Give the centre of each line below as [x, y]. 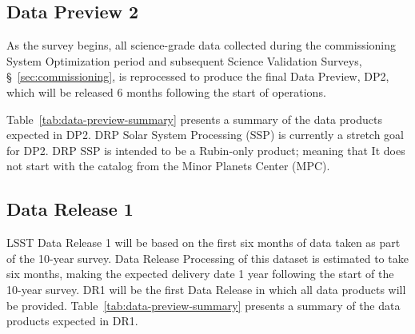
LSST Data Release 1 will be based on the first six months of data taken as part [204, 243]
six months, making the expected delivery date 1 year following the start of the [200, 274]
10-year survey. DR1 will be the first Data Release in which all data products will [206, 289]
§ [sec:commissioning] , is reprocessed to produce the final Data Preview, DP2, [198, 76]
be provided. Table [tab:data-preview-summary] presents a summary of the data [204, 305]
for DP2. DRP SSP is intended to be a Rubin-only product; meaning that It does [206, 150]
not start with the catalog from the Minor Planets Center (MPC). [168, 166]
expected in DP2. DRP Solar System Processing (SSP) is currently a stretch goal [205, 135]
